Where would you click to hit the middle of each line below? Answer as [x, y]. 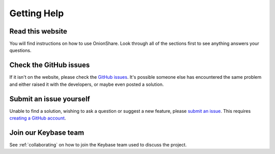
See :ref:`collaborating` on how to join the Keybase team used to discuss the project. [98, 144]
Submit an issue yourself [50, 99]
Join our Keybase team [47, 132]
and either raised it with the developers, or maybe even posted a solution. [87, 84]
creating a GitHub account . [38, 118]
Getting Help [37, 13]
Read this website [38, 31]
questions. [20, 50]
